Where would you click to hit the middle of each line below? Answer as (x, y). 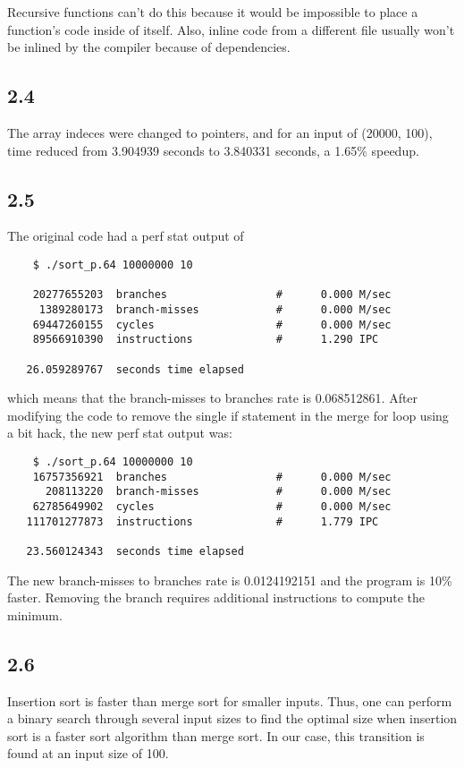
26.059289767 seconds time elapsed (135, 369)
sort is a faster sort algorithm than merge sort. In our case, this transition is (216, 735)
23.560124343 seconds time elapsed (135, 551)
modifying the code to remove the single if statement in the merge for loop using (228, 415)
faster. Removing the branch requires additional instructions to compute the (216, 597)
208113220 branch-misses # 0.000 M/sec (218, 492)
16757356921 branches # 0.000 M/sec (212, 477)
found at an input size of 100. (88, 753)
